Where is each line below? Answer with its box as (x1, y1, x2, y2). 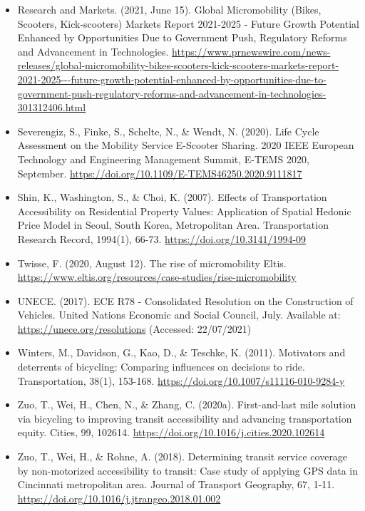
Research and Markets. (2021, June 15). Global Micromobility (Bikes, (17, 2, 322, 16)
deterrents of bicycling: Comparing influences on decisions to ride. (17, 359, 305, 374)
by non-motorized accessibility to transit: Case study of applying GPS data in (17, 463, 358, 478)
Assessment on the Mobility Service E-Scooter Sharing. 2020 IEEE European (17, 138, 354, 153)
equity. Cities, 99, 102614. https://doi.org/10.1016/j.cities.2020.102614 (17, 425, 325, 440)
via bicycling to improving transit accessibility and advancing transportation (17, 411, 352, 425)
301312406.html (17, 100, 86, 115)
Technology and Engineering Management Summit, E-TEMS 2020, (17, 151, 309, 166)
